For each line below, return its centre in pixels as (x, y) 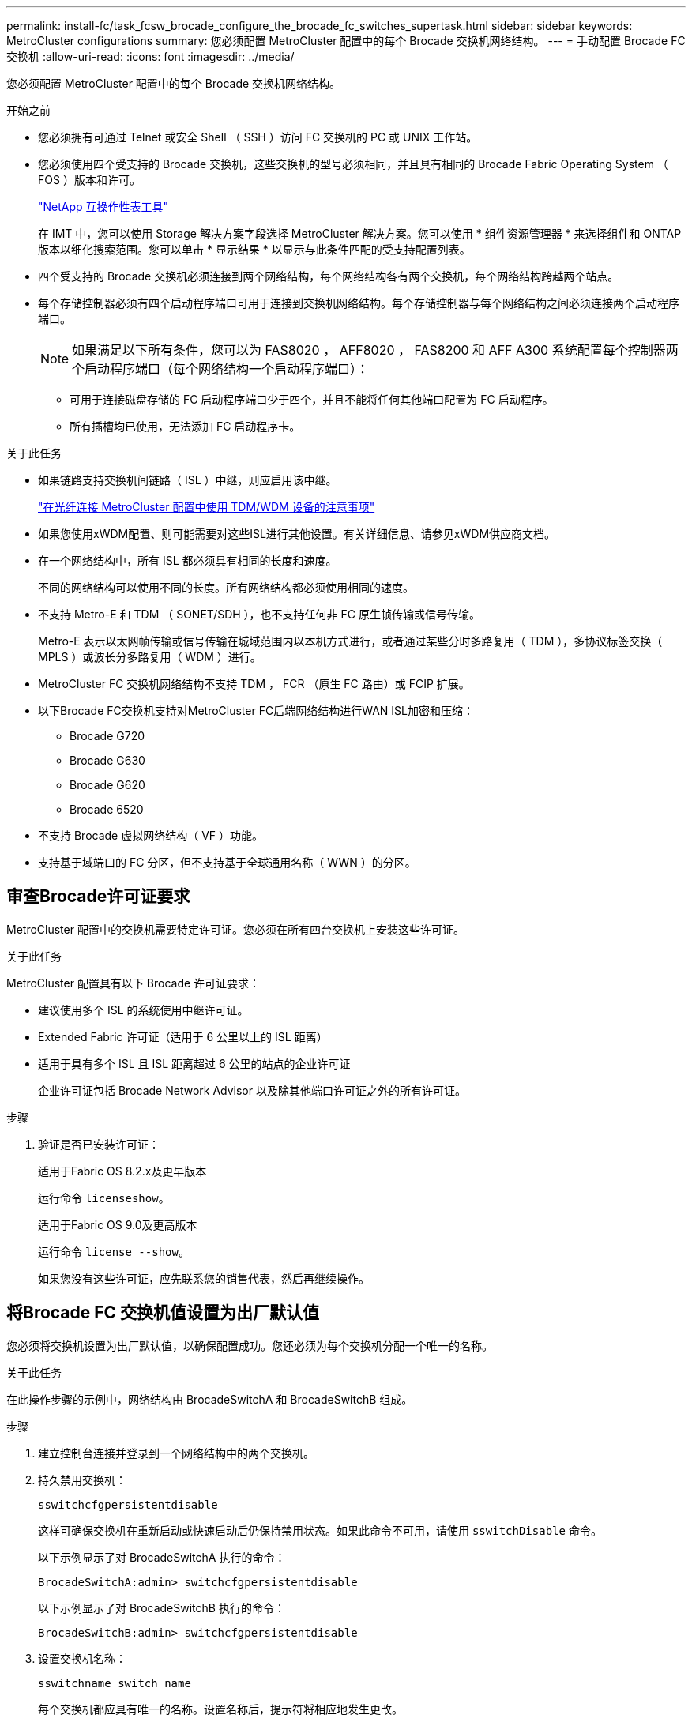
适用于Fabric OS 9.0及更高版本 (118, 1224)
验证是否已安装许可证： (99, 1144)
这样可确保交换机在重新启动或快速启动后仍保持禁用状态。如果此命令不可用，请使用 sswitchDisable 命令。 (320, 1530)
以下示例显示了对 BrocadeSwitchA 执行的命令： (162, 1557)
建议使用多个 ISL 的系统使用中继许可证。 (143, 1010)
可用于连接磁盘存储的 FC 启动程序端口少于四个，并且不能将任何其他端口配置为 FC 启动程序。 (312, 399)
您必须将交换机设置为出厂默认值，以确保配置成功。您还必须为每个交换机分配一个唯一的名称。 (250, 1345)
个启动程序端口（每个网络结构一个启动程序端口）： (221, 369)
